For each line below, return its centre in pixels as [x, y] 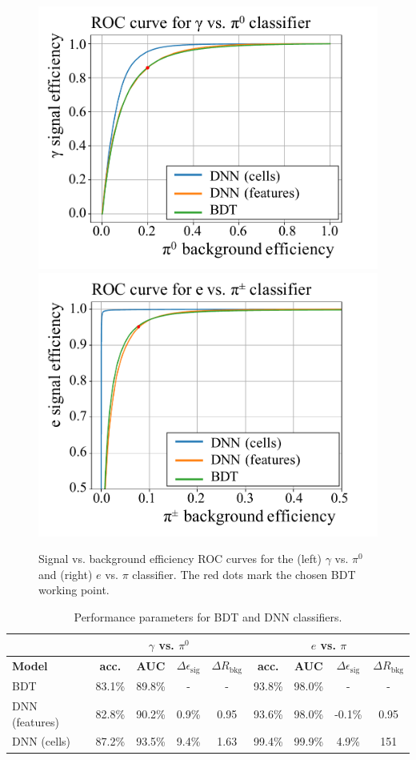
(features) [36, 721]
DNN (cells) [41, 741]
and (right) [66, 574]
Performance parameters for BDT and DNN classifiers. [208, 616]
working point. [74, 590]
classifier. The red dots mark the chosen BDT [244, 574]
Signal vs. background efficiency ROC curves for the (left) [180, 559]
